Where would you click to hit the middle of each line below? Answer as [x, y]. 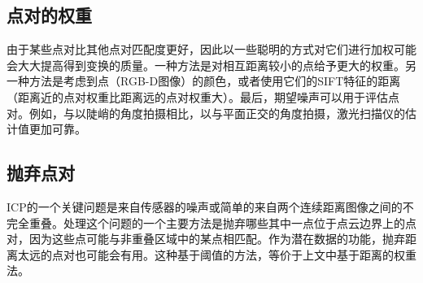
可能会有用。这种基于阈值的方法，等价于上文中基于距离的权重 [251, 254]
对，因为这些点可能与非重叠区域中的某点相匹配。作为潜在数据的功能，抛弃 [206, 239]
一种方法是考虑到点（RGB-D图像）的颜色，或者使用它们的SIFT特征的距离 [204, 81]
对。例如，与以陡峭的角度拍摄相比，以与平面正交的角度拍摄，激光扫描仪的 [206, 113]
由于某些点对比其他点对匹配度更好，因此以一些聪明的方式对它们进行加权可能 [211, 49]
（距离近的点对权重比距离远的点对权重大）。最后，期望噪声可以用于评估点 [203, 96]
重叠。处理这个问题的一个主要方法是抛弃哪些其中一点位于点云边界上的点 [222, 222]
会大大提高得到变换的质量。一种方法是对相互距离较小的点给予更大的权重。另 [211, 65]
